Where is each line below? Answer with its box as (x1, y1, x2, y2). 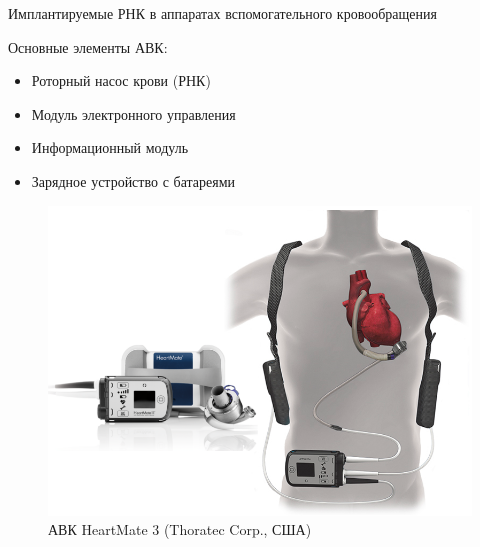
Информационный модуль (31, 137, 189, 158)
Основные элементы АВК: (8, 36, 168, 57)
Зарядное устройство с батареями (31, 170, 235, 191)
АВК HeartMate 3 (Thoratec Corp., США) (48, 519, 312, 540)
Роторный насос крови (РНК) (31, 70, 211, 91)
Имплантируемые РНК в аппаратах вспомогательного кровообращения (8, 3, 437, 23)
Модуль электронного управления (31, 103, 236, 124)
